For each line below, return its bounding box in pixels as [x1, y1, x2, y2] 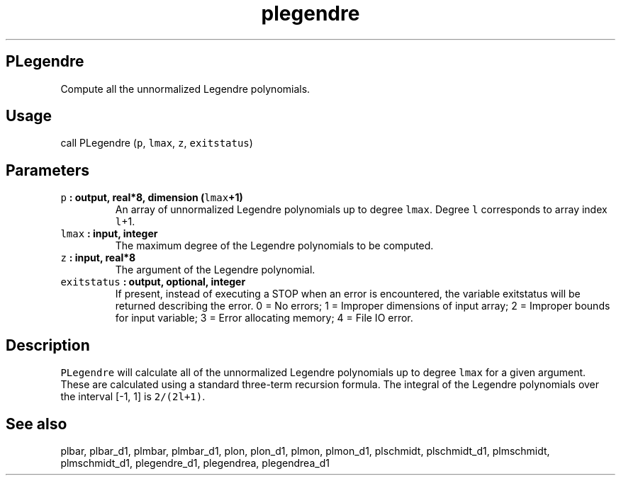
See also [6, 414, 67, 433]
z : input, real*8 [60, 251, 136, 264]
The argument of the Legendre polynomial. [115, 264, 315, 276]
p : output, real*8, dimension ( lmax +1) [60, 191, 243, 204]
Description [6, 336, 90, 354]
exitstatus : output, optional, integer [60, 276, 246, 288]
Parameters [6, 161, 89, 179]
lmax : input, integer [60, 227, 158, 240]
